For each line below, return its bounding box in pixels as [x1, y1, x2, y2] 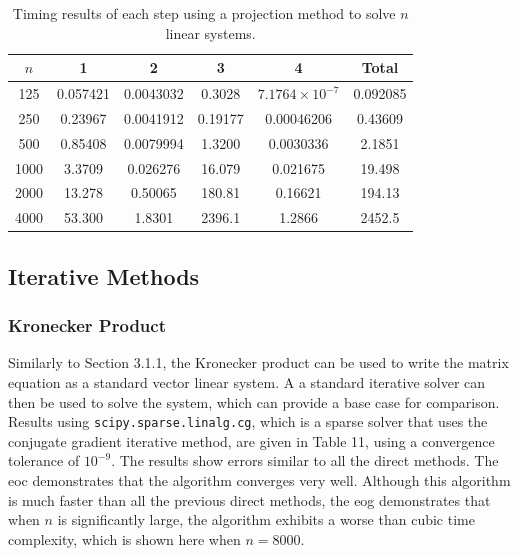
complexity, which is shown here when [8, 528, 241, 549]
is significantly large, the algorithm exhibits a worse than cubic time [57, 509, 475, 530]
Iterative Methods [8, 260, 200, 291]
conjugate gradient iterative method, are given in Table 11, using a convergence [8, 430, 495, 451]
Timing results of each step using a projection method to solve [12, 3, 396, 23]
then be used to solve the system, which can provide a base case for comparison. [8, 391, 500, 412]
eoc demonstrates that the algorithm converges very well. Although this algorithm [8, 469, 511, 490]
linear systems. [165, 22, 256, 43]
